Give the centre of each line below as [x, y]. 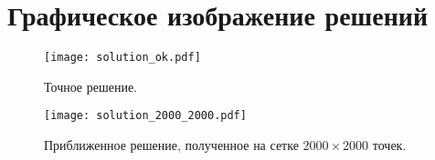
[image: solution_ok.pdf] [122, 58]
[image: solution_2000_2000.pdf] [145, 116]
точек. [389, 145]
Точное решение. [91, 86]
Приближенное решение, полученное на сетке [171, 145]
